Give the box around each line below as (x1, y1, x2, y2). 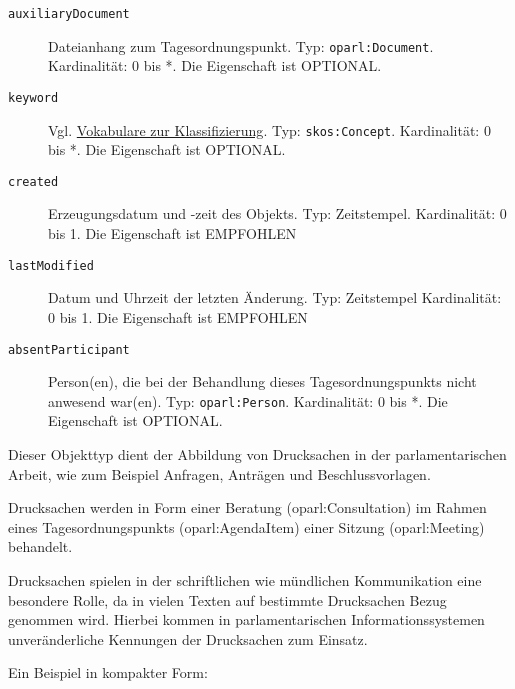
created (8, 174, 59, 189)
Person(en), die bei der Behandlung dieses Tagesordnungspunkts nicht (48, 371, 477, 392)
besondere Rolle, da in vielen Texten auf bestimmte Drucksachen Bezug (8, 589, 447, 610)
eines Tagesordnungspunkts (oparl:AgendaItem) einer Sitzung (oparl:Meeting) (8, 516, 485, 537)
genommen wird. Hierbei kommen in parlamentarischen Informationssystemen (8, 609, 485, 630)
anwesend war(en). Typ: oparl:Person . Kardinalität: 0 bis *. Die (48, 390, 448, 411)
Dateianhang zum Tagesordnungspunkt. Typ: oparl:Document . (48, 35, 434, 56)
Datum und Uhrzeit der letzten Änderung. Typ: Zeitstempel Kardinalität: (48, 287, 502, 308)
